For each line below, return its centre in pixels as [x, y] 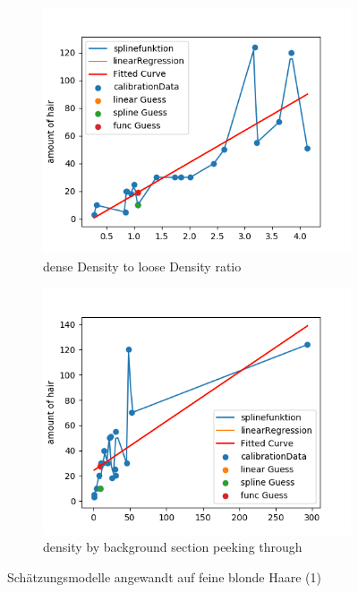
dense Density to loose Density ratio [142, 266]
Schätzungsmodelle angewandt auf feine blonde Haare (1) [164, 576]
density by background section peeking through [173, 547]
